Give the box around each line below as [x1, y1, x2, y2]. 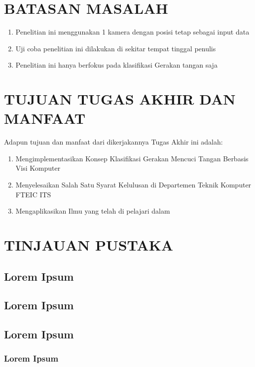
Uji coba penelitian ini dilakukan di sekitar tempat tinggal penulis [15, 43, 216, 53]
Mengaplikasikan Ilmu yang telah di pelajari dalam [15, 206, 170, 216]
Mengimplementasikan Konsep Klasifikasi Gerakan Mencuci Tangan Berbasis [15, 153, 249, 163]
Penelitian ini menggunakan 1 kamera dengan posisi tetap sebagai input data [15, 27, 250, 37]
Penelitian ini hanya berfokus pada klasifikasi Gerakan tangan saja [15, 60, 218, 70]
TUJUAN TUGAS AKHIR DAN [4, 89, 236, 109]
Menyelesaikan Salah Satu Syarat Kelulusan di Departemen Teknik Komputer [15, 180, 252, 189]
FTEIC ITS [15, 189, 51, 199]
